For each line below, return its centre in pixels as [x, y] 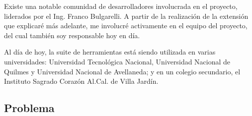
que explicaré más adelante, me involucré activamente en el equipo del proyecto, [126, 26]
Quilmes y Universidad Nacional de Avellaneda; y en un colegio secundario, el [122, 71]
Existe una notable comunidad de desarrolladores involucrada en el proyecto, [121, 6]
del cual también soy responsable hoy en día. [72, 35]
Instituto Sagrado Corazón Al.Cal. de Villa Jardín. [81, 81]
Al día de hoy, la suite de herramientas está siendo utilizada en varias [110, 52]
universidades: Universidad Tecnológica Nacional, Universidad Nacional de [117, 61]
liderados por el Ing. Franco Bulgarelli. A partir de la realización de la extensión [126, 16]
